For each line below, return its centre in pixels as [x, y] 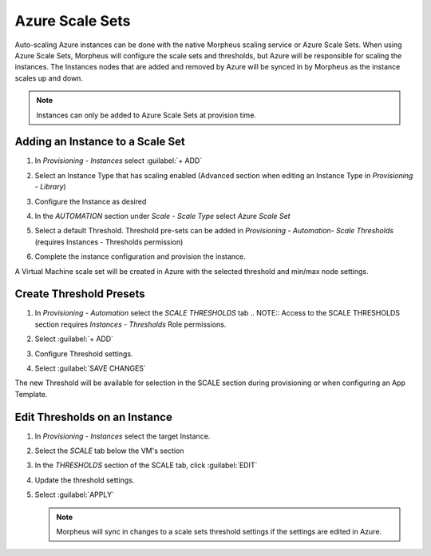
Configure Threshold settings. [84, 353]
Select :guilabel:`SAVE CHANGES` [91, 368]
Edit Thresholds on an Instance [94, 417]
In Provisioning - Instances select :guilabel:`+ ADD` [119, 161]
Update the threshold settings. [85, 480]
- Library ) [51, 187]
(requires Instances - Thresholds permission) [109, 242]
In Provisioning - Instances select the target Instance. [123, 436]
